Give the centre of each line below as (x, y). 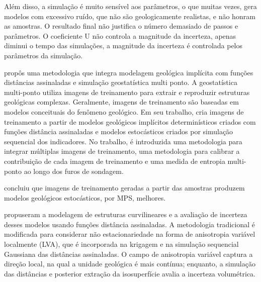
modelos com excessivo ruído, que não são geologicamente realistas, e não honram (130, 16)
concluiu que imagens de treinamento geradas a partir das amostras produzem (124, 188)
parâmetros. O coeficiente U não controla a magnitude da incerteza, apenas (120, 35)
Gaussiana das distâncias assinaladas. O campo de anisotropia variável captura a (128, 254)
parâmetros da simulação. (43, 55)
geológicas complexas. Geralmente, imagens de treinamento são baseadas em (121, 102)
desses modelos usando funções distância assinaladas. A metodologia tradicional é (129, 224)
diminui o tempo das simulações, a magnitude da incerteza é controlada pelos (123, 45)
